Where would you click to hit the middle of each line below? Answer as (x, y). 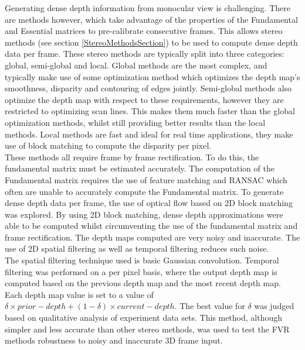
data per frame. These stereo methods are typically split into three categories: (145, 54)
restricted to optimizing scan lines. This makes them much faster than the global (150, 111)
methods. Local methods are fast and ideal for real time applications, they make (149, 134)
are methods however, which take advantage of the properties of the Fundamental (151, 19)
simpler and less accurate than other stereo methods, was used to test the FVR (147, 329)
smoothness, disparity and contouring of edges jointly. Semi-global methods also (148, 88)
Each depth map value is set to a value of (79, 294)
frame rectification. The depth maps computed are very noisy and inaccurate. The (152, 237)
